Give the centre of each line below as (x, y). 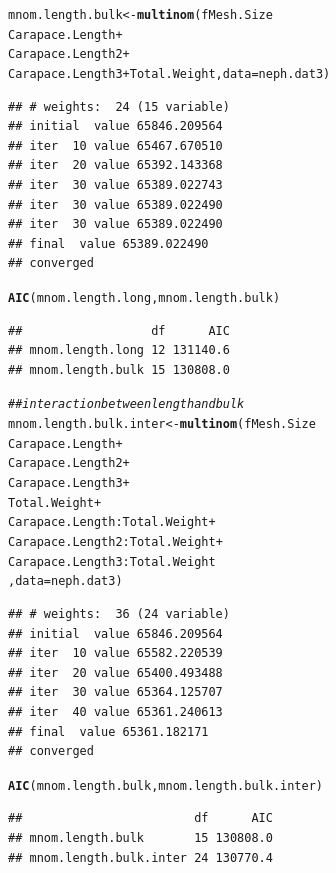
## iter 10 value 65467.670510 (115, 145)
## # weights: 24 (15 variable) (119, 106)
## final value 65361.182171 (108, 731)
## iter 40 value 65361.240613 (115, 711)
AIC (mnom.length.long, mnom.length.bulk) (144, 297)
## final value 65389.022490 (108, 243)
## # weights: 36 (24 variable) (119, 613)
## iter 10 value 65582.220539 (115, 653)
